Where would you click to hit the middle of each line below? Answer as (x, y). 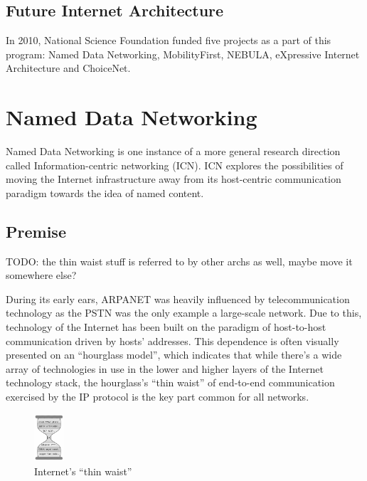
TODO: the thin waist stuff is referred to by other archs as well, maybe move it (179, 261)
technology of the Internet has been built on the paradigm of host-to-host (166, 327)
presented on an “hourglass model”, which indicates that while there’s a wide (174, 355)
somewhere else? (41, 275)
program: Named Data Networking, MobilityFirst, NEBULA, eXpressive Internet (183, 54)
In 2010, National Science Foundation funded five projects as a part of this (169, 40)
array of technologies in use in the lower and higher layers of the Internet (165, 368)
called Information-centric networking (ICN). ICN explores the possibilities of (175, 165)
